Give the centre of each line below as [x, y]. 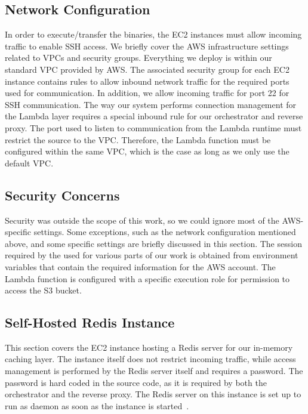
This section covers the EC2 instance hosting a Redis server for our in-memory [149, 347]
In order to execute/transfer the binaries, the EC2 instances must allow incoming [153, 34]
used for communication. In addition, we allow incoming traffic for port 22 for [147, 93]
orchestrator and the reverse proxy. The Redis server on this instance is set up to [153, 394]
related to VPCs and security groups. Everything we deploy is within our [138, 58]
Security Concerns [62, 195]
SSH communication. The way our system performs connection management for [151, 104]
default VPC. [29, 163]
